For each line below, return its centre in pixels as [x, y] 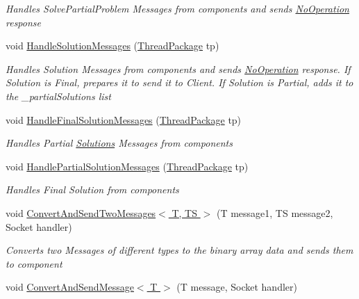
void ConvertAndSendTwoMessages [81, 212]
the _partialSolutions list [58, 96]
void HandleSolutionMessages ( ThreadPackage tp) [112, 46]
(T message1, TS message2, [275, 212]
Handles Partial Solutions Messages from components [119, 143]
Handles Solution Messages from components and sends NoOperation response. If [178, 68]
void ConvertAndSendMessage [70, 287]
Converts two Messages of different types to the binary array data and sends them [179, 250]
